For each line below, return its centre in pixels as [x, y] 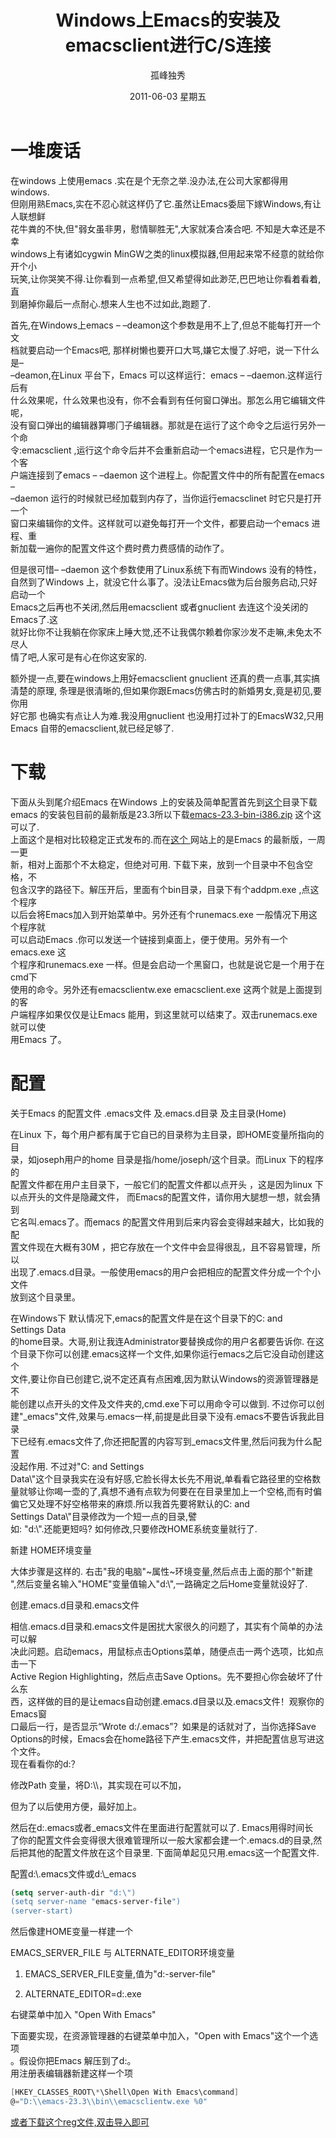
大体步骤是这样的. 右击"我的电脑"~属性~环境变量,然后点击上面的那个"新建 [162, 1571]
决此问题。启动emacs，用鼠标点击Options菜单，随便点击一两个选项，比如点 [167, 1651]
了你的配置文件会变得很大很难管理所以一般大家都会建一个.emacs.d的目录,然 [166, 1840]
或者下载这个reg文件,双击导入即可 [80, 2122]
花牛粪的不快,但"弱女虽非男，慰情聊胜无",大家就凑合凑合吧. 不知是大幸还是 [163, 228]
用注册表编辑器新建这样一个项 [71, 2073]
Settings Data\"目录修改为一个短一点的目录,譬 [104, 1516]
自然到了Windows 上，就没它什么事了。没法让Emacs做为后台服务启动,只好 [164, 582]
